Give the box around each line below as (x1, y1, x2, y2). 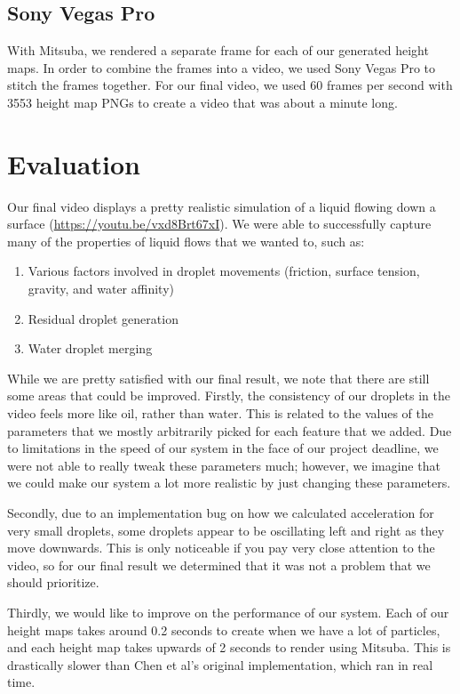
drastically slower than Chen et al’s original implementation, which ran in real (7, 655, 433, 674)
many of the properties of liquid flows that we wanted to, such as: (7, 231, 365, 250)
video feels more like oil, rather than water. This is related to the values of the (7, 404, 433, 423)
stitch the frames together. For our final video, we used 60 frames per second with (7, 76, 453, 94)
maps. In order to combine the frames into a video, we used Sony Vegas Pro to (7, 58, 436, 77)
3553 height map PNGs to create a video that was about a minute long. (7, 93, 398, 111)
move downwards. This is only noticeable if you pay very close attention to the (7, 538, 435, 557)
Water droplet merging (28, 339, 153, 358)
